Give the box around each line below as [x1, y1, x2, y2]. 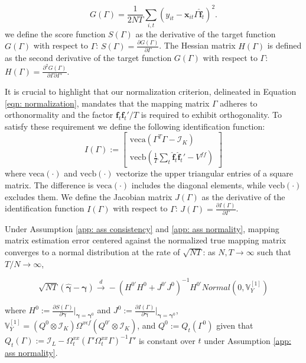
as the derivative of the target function [135, 27, 276, 40]
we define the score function [5, 27, 106, 40]
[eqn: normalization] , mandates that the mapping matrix [5, 97, 210, 109]
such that [257, 246, 291, 258]
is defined [267, 39, 302, 52]
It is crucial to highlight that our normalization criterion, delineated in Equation [5, 85, 297, 97]
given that [216, 319, 253, 331]
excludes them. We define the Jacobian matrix [5, 190, 172, 203]
